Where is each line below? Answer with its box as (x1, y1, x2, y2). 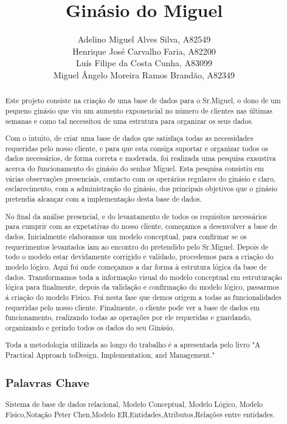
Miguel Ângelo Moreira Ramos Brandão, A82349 (53, 68, 235, 81)
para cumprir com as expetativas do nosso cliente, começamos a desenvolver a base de (5, 221, 277, 231)
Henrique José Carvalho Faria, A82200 (72, 44, 216, 57)
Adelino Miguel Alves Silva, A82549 (77, 33, 211, 46)
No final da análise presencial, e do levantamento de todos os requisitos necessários (5, 211, 267, 221)
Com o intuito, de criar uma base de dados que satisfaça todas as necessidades (5, 133, 254, 143)
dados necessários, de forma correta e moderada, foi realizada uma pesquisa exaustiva (5, 153, 276, 163)
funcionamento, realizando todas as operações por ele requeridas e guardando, (5, 312, 252, 323)
